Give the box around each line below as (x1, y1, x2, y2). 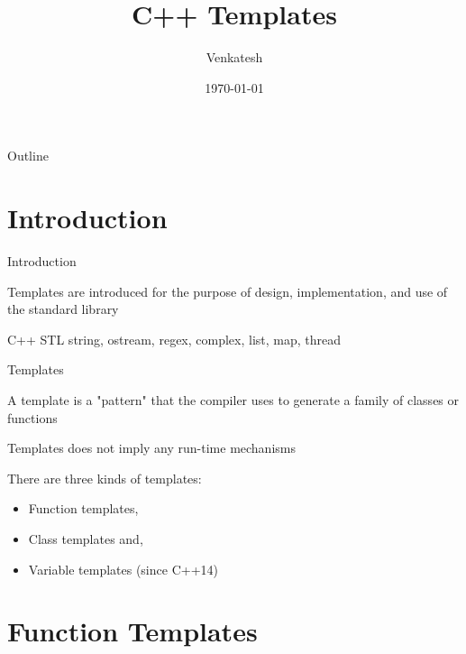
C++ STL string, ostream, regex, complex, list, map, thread (7, 329, 342, 348)
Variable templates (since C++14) (28, 559, 218, 578)
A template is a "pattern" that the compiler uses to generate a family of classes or (7, 391, 460, 409)
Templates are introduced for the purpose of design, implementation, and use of (7, 281, 448, 300)
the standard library (7, 299, 119, 318)
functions (7, 408, 58, 427)
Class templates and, (28, 529, 143, 548)
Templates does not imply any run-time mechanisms (7, 438, 296, 457)
